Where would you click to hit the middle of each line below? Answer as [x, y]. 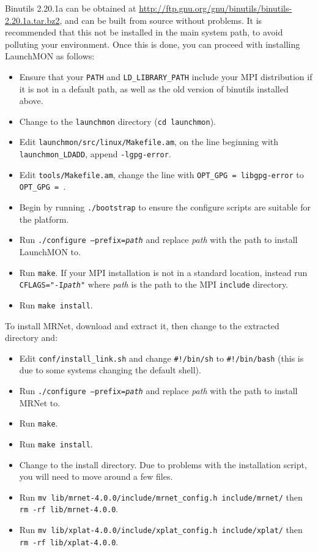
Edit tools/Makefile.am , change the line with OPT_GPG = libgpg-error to [161, 174]
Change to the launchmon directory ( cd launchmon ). [117, 121]
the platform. [44, 219]
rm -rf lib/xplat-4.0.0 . [69, 541]
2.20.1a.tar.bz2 [32, 20]
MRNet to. [40, 402]
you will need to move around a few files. [96, 476]
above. [31, 101]
